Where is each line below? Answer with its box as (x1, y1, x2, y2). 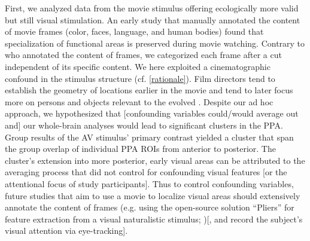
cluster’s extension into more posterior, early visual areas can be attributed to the (5, 154, 305, 166)
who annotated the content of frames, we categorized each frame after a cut (5, 48, 282, 61)
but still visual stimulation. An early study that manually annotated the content (5, 13, 300, 26)
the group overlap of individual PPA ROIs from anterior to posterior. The (5, 142, 276, 155)
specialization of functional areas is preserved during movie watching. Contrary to (5, 36, 305, 49)
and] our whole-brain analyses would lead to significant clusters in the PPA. (5, 118, 283, 131)
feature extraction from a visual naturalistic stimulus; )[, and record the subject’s (5, 212, 303, 225)
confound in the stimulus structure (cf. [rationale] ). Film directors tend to (5, 72, 275, 84)
